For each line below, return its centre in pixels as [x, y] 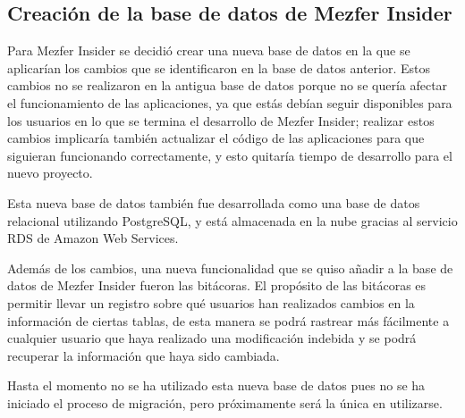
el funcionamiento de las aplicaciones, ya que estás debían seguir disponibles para [230, 102]
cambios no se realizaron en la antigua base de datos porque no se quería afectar [228, 85]
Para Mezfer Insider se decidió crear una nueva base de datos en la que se [209, 50]
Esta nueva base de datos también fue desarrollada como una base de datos [214, 202]
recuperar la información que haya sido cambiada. [144, 355]
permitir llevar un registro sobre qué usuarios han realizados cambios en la [211, 302]
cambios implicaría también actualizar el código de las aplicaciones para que [216, 138]
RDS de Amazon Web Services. [93, 238]
